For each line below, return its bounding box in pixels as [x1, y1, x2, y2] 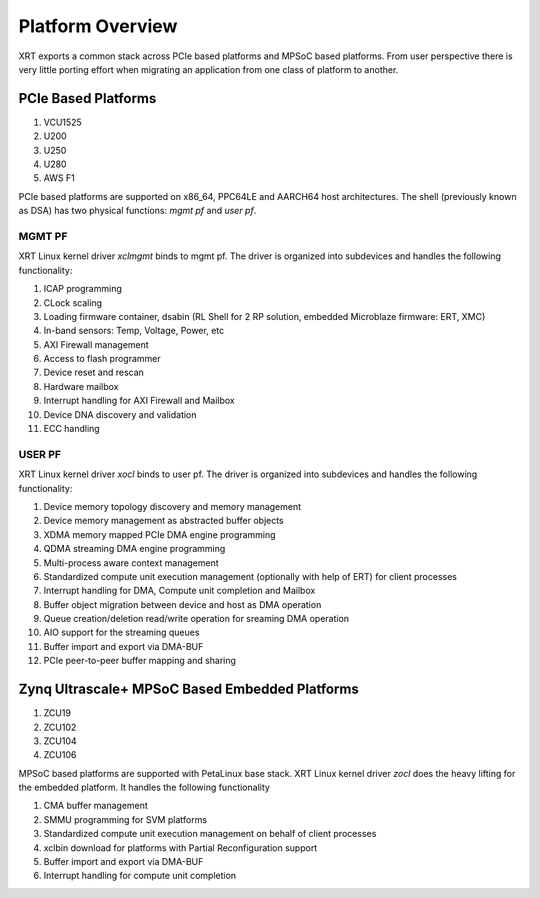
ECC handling [43, 423, 100, 435]
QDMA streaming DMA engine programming [43, 543, 226, 555]
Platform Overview [18, 15, 178, 37]
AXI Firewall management [43, 338, 149, 350]
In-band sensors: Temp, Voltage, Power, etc [43, 325, 225, 337]
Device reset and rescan [43, 366, 145, 379]
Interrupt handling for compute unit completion [43, 870, 237, 882]
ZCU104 [43, 735, 77, 747]
